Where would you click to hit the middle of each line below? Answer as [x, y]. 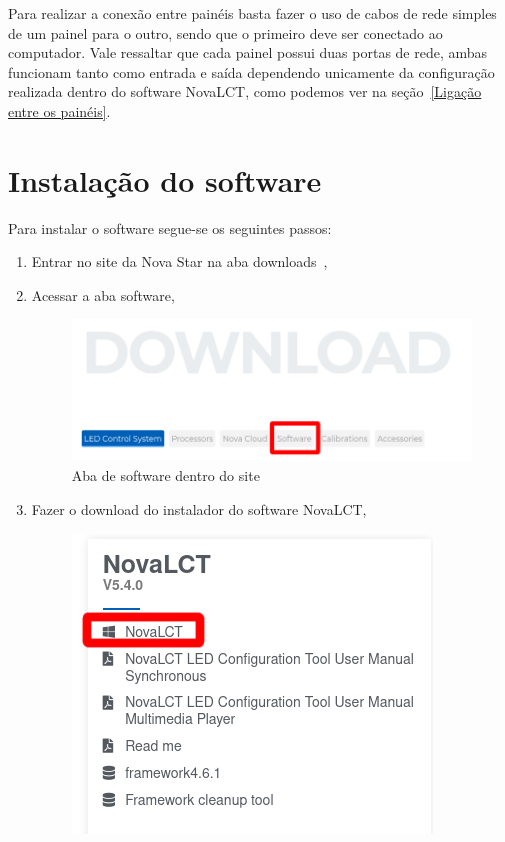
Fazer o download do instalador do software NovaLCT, [199, 508]
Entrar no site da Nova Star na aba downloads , [179, 261]
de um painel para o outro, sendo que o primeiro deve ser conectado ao [225, 32]
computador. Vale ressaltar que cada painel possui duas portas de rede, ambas [248, 52]
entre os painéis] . [59, 110]
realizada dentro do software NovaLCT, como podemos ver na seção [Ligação [245, 91]
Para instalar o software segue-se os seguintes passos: [170, 227]
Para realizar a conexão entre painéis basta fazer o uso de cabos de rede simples [252, 13]
